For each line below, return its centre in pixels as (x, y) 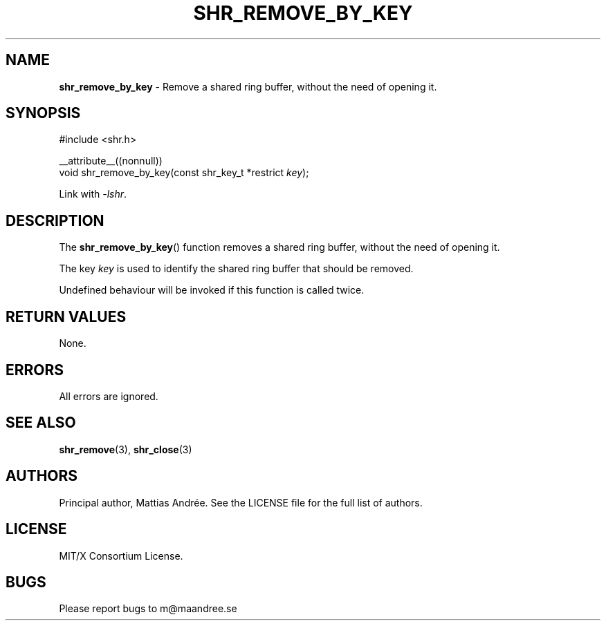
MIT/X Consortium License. (121, 556)
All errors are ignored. (109, 396)
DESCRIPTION (55, 220)
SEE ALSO (41, 423)
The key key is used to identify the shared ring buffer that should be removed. (236, 269)
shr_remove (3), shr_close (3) (126, 449)
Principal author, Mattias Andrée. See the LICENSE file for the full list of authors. (241, 502)
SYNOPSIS (43, 113)
